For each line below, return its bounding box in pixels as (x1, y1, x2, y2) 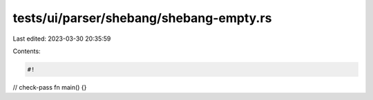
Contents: (12, 47, 41, 55)
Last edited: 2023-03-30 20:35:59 (12, 34, 111, 43)
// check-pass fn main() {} (12, 83, 87, 91)
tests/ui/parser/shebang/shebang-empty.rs (12, 10, 272, 26)
